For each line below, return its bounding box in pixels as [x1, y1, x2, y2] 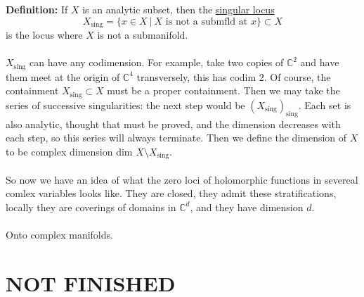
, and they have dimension [190, 199, 304, 214]
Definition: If [6, 2, 68, 16]
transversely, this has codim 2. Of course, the [136, 69, 331, 84]
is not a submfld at [165, 16, 248, 27]
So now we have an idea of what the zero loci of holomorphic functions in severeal [6, 172, 358, 187]
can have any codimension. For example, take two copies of [29, 55, 284, 70]
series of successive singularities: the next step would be [6, 97, 245, 112]
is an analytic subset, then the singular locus [82, 2, 275, 16]
